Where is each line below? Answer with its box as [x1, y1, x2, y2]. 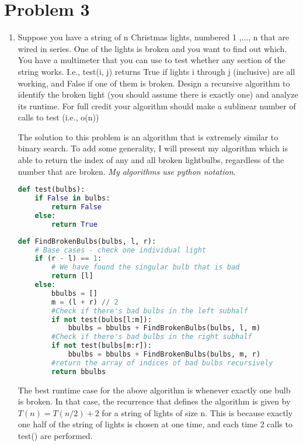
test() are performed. [18, 430, 93, 441]
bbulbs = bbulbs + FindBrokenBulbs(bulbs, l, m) [68, 324, 261, 333]
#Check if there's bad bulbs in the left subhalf [51, 306, 248, 315]
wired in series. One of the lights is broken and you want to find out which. [18, 42, 287, 54]
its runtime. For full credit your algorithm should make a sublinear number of [18, 99, 296, 112]
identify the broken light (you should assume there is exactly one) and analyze [18, 88, 298, 101]
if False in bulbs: [34, 194, 110, 203]
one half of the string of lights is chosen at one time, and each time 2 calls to [18, 418, 292, 430]
